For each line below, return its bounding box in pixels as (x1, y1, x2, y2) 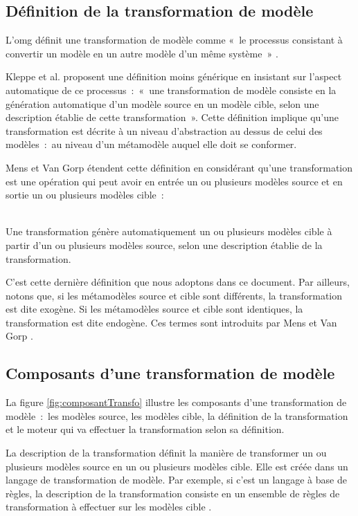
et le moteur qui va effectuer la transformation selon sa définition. (6, 422, 285, 436)
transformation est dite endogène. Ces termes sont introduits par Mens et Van (6, 315, 337, 329)
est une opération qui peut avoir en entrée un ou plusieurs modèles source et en (6, 174, 343, 188)
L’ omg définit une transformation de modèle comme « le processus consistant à (6, 33, 343, 47)
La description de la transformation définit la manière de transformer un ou (6, 445, 327, 460)
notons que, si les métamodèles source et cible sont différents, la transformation (6, 288, 343, 302)
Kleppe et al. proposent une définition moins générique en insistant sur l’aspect (6, 69, 342, 84)
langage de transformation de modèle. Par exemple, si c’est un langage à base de (6, 472, 347, 487)
